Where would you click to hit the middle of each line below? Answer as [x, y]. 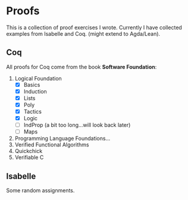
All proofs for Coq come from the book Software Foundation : [82, 67]
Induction [35, 91]
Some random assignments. [40, 190]
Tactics [32, 112]
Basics [32, 85]
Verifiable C [29, 157]
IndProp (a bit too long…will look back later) [77, 125]
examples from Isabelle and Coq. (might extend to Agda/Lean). [83, 33]
